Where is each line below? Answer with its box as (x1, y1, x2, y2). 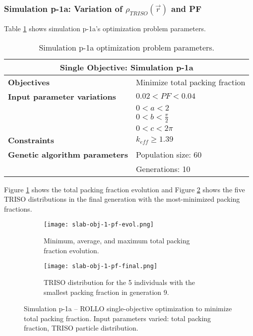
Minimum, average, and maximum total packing (44, 235, 190, 246)
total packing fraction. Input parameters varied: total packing (24, 313, 211, 323)
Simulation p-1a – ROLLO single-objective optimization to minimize (24, 303, 232, 314)
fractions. (4, 203, 32, 214)
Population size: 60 (135, 148, 202, 160)
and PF (171, 2, 202, 14)
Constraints (8, 134, 54, 146)
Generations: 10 (135, 163, 190, 174)
